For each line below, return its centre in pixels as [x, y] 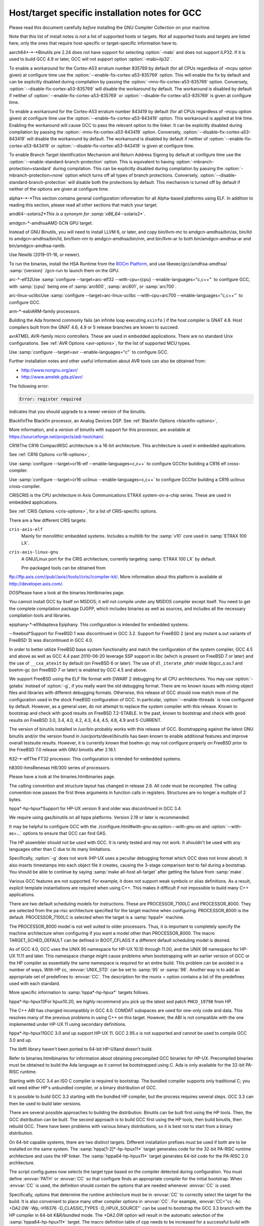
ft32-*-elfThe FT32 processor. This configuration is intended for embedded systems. [95, 759]
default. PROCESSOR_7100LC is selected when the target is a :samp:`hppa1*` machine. [97, 918]
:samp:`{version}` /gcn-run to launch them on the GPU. [64, 271]
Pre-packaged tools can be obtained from [64, 568]
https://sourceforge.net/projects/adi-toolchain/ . [57, 436]
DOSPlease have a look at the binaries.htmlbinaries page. [67, 593]
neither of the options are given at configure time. [59, 189]
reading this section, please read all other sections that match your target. [84, 205]
